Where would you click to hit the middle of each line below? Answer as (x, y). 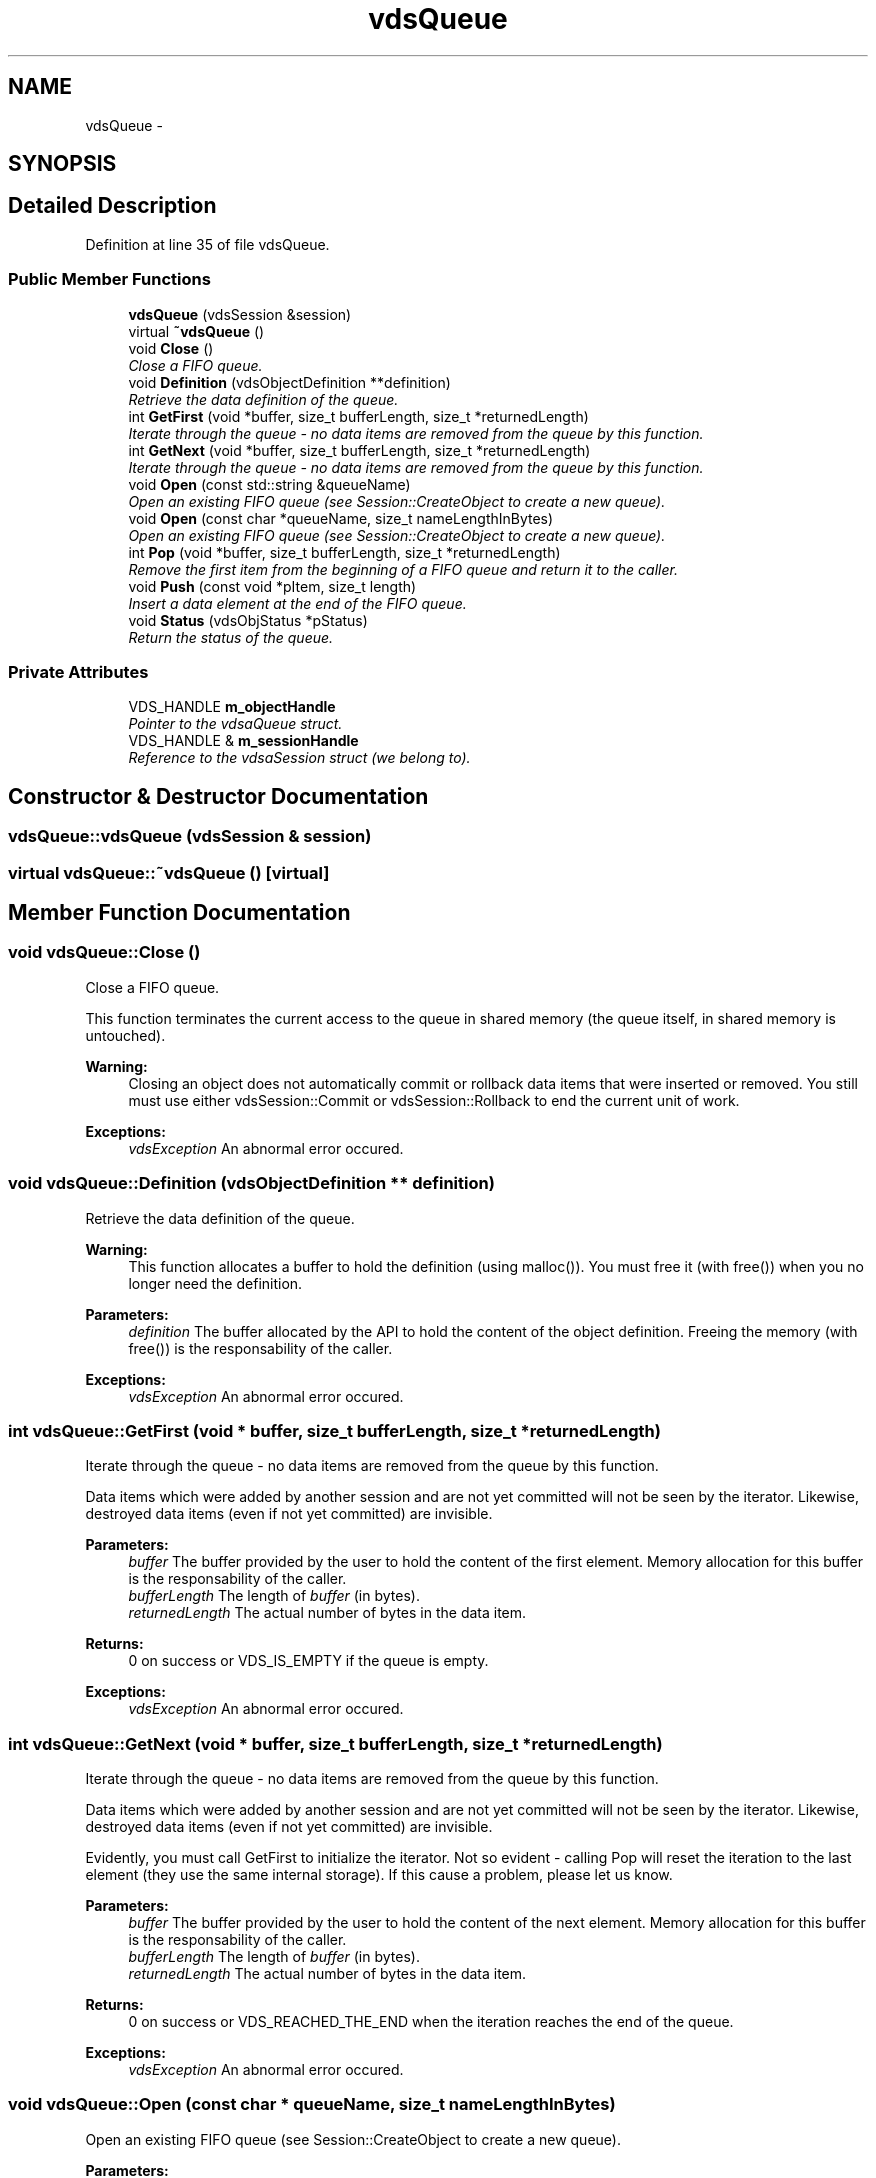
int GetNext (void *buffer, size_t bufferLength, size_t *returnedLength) (359, 450)
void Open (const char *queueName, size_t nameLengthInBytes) (341, 518)
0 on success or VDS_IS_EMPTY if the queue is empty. (308, 1661)
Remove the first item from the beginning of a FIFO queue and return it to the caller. (403, 569)
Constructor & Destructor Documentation (218, 796)
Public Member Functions (109, 279)
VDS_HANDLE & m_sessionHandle (243, 741)
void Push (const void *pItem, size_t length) (272, 586)
